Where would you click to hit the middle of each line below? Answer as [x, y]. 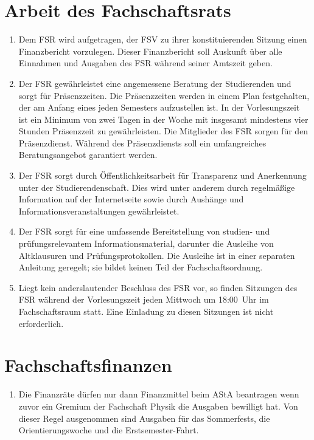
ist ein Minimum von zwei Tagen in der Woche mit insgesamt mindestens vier [163, 119]
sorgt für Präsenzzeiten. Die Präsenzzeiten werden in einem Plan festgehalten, [164, 95]
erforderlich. [41, 323]
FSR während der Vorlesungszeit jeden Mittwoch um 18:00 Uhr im [144, 299]
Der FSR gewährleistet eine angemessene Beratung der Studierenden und [155, 83]
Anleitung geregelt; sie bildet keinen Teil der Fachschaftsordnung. [141, 267]
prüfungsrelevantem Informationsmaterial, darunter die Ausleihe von [146, 243]
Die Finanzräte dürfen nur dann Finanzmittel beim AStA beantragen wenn [159, 394]
